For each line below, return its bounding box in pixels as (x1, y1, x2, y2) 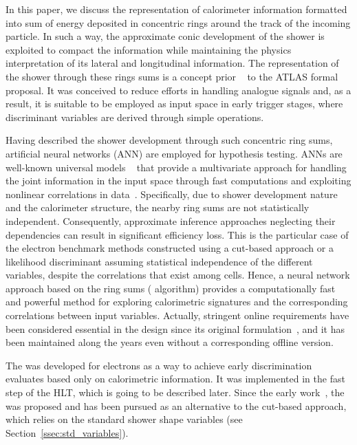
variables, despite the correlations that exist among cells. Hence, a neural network (6, 268, 350, 282)
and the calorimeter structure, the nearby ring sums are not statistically (6, 200, 310, 215)
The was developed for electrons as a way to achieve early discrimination (6, 358, 312, 372)
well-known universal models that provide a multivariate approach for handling (6, 160, 347, 174)
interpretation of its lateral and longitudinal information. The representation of (6, 56, 339, 70)
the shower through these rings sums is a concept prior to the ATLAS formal (6, 69, 338, 83)
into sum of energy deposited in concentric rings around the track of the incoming (6, 15, 351, 30)
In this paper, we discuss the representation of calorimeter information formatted (6, 2, 347, 16)
